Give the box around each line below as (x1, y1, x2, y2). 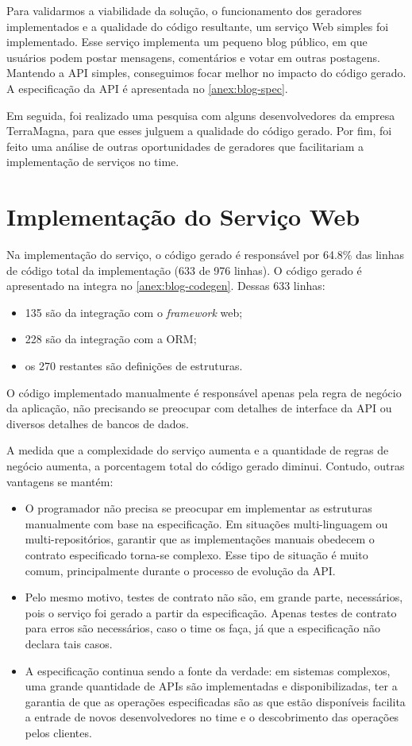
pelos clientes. (25, 724, 92, 740)
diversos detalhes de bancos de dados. (6, 415, 189, 431)
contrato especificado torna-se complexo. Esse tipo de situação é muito (25, 546, 368, 562)
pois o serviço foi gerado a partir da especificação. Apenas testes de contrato (25, 604, 397, 620)
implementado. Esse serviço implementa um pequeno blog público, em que (6, 33, 368, 50)
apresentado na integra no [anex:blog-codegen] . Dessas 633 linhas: (6, 277, 325, 294)
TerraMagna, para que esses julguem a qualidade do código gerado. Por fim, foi (6, 122, 392, 139)
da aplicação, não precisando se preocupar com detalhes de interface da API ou (6, 400, 392, 416)
